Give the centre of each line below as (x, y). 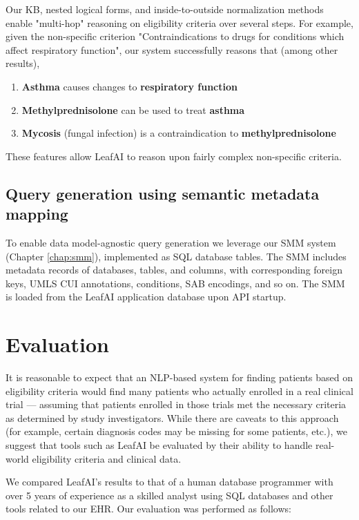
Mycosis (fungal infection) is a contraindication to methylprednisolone (179, 133)
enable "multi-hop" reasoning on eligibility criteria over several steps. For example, (179, 22)
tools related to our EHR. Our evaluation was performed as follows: (148, 509)
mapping (37, 214)
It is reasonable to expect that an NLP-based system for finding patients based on (179, 377)
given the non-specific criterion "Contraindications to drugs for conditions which (175, 36)
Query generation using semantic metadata (163, 193)
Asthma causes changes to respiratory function (129, 86)
